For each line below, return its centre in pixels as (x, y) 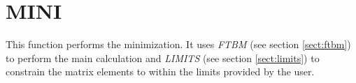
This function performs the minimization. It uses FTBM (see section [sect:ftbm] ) (178, 44)
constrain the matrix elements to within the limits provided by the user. (160, 71)
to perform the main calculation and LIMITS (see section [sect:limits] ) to (163, 58)
